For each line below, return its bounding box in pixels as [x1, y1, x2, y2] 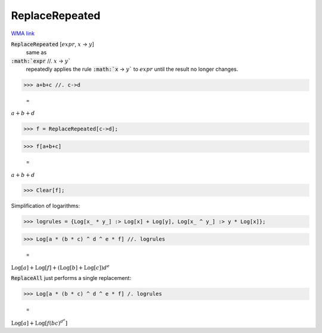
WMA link [11, 30, 35, 37]
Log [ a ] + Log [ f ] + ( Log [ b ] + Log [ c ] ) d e [11, 263, 110, 271]
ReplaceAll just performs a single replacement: [11, 275, 131, 282]
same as [26, 49, 47, 56]
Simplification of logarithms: [11, 202, 80, 209]
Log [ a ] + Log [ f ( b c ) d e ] [11, 318, 68, 327]
